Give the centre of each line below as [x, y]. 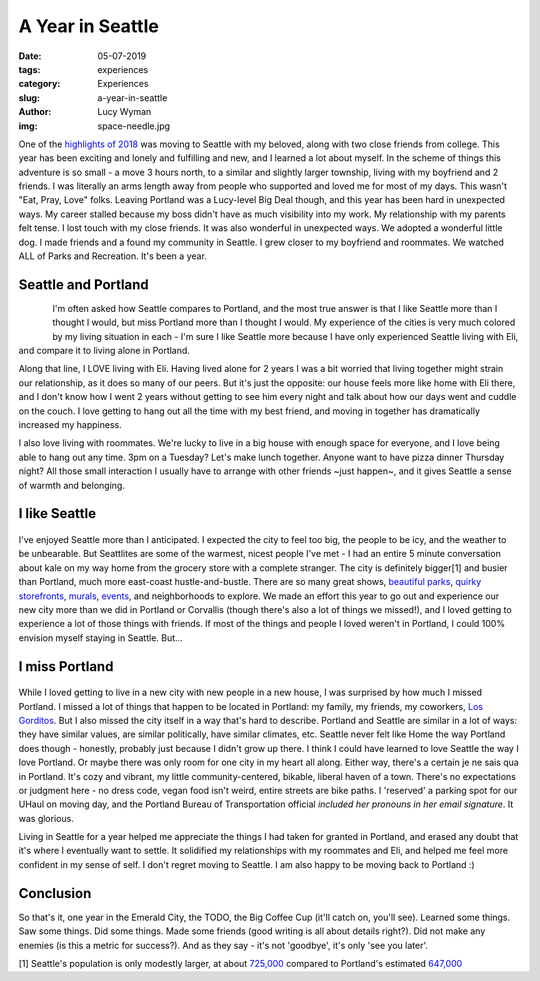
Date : [30, 56]
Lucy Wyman [124, 112]
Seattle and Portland [83, 284]
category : [39, 84]
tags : [29, 69]
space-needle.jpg [133, 126]
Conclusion [55, 893]
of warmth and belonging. [71, 485]
